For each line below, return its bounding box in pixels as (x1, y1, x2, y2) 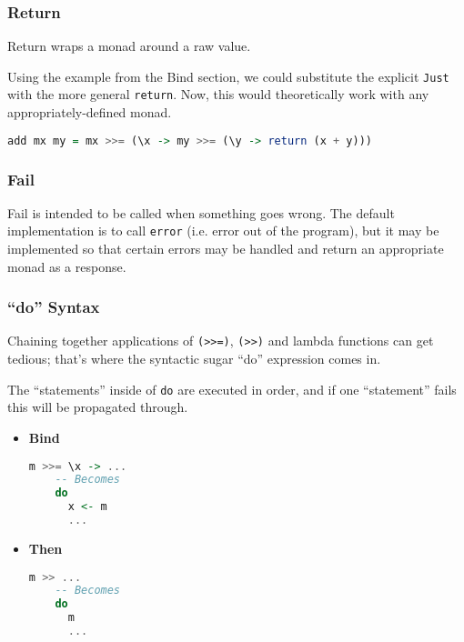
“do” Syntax (7, 296, 100, 318)
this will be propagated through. (7, 397, 188, 416)
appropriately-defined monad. (7, 103, 172, 122)
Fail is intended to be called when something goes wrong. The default (7, 203, 395, 222)
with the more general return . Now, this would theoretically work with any (7, 85, 429, 104)
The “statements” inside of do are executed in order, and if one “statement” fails (7, 379, 457, 398)
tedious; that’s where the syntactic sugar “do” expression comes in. (7, 349, 381, 368)
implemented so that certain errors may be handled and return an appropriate (7, 239, 444, 258)
